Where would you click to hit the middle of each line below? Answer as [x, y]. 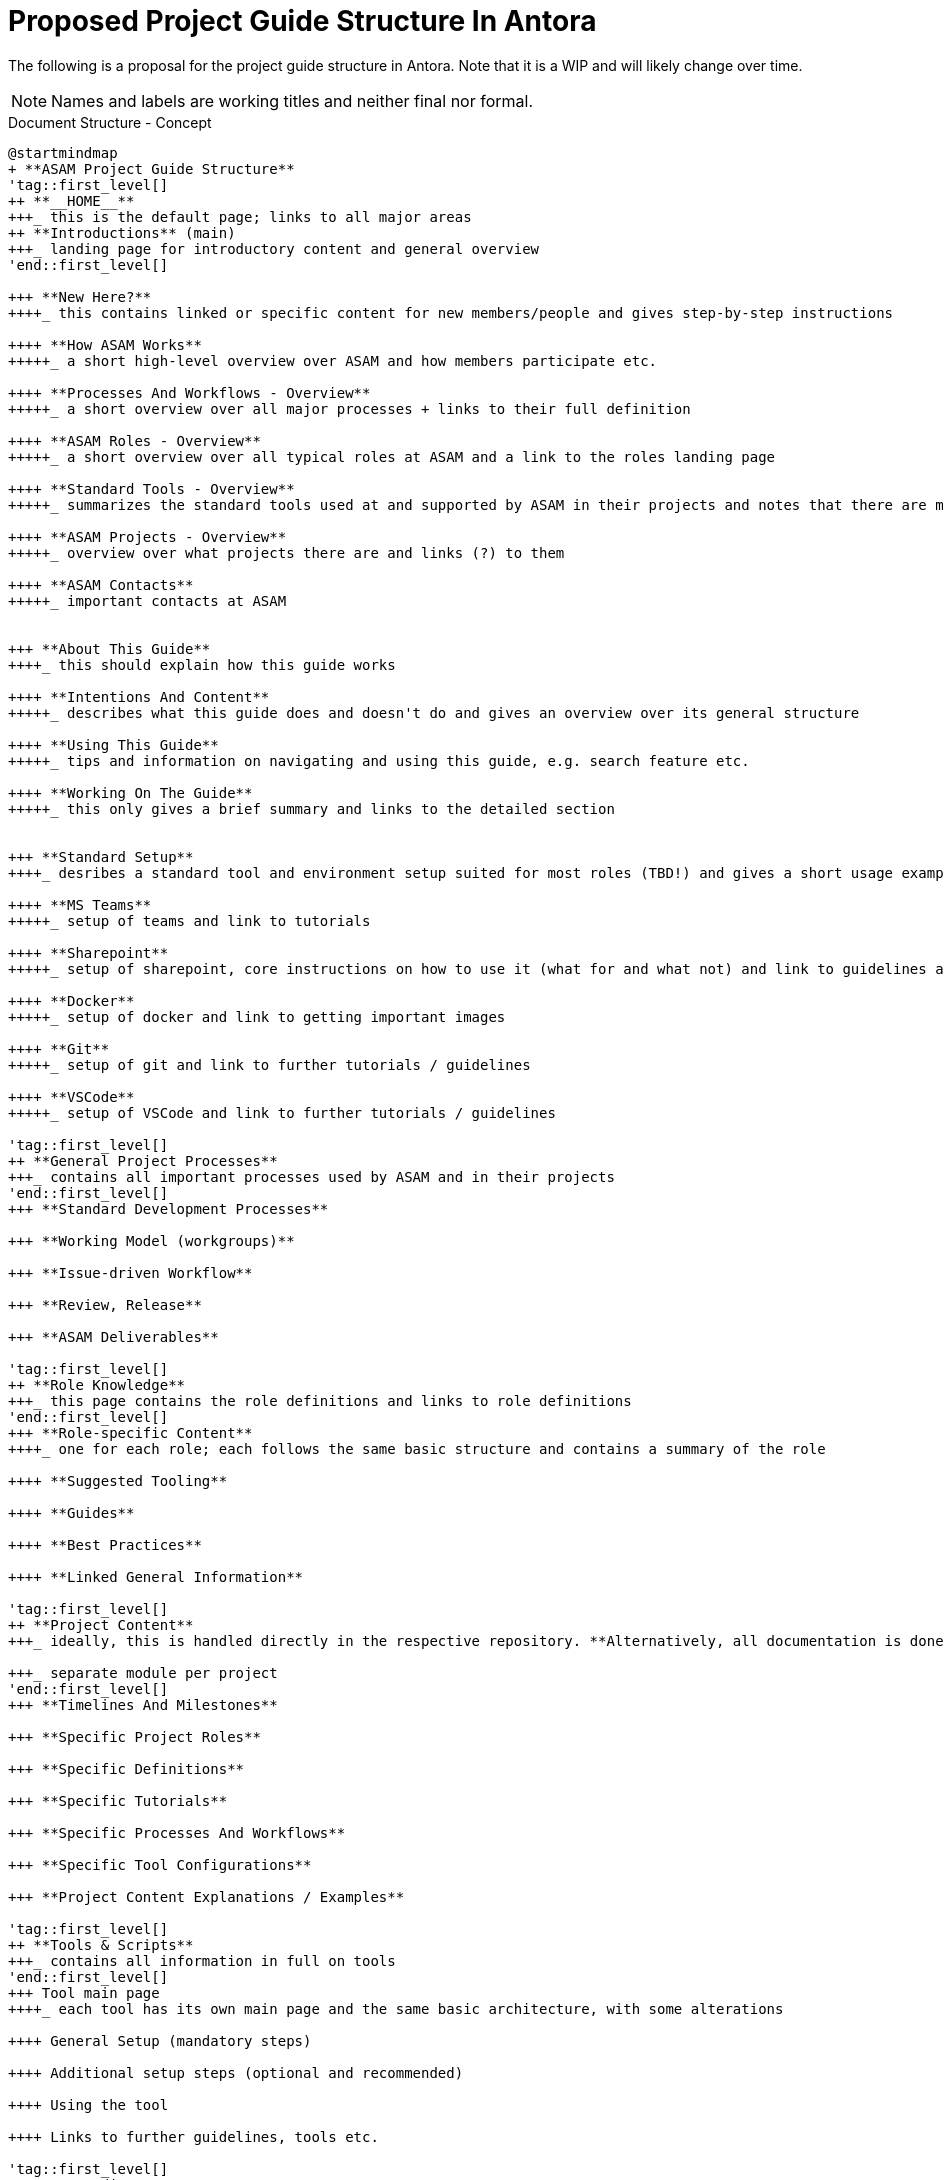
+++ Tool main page [84, 1992]
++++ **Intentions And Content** [139, 696]
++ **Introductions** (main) [122, 232]
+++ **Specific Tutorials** [118, 1800]
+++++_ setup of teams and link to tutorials [189, 920]
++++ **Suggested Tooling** [118, 1480]
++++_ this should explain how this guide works [202, 664]
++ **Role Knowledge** [97, 1384]
